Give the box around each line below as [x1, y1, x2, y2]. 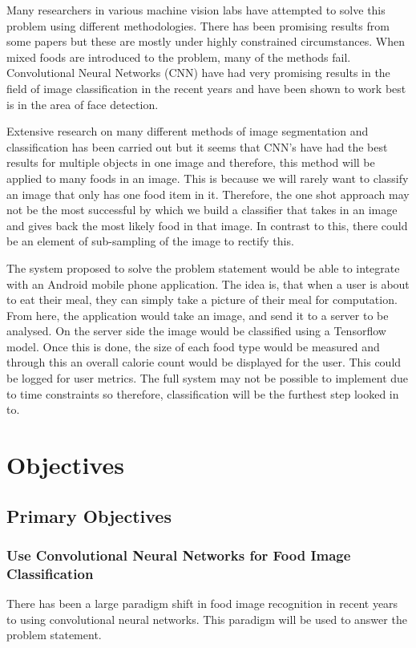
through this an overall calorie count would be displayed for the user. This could [6, 354, 402, 371]
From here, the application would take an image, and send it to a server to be [6, 306, 389, 323]
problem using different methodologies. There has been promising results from [6, 17, 390, 34]
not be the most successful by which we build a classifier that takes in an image [6, 201, 398, 218]
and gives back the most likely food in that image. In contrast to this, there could [6, 217, 408, 233]
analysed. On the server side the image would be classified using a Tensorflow [6, 322, 386, 339]
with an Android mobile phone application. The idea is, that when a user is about [6, 275, 410, 292]
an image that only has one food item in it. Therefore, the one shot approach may [6, 185, 410, 202]
